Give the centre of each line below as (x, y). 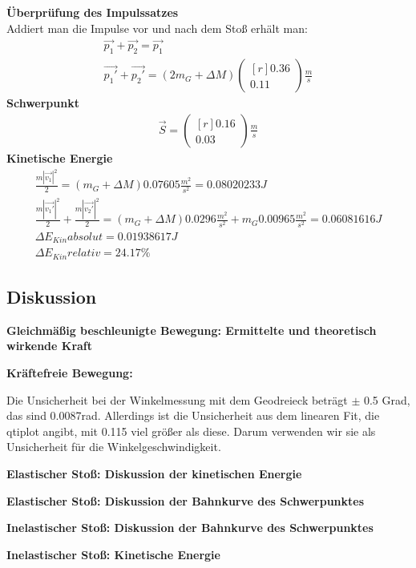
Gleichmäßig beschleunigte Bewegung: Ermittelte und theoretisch (192, 330)
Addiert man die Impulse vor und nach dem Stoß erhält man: (157, 28)
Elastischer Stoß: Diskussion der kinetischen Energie (154, 473)
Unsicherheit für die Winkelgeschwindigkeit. (114, 447)
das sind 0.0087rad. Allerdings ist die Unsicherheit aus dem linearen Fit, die (193, 415)
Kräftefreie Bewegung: (70, 372)
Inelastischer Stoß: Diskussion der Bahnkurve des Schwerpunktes (190, 528)
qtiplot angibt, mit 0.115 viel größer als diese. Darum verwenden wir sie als (191, 431)
